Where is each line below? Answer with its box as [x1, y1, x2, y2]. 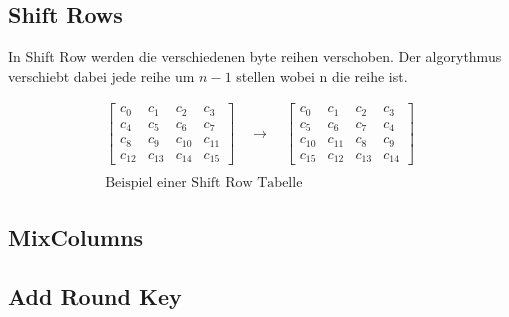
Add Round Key [8, 280, 182, 311]
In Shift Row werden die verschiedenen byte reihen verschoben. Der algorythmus [8, 46, 502, 67]
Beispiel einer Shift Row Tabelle [105, 176, 303, 191]
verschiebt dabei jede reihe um [8, 65, 195, 86]
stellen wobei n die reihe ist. [236, 65, 408, 86]
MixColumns [8, 221, 144, 252]
